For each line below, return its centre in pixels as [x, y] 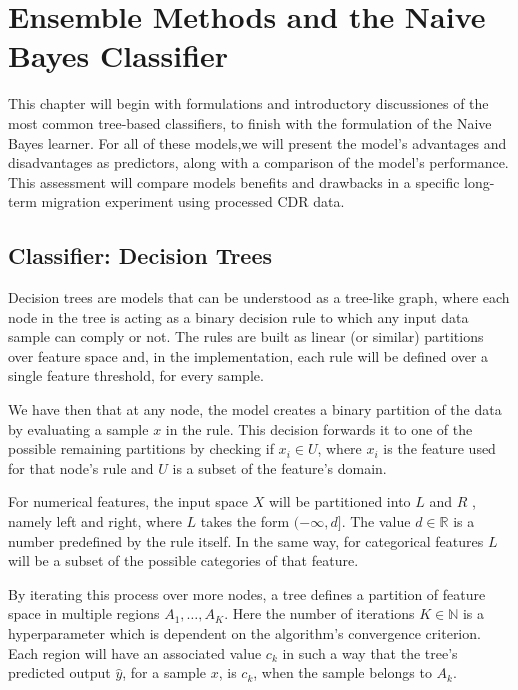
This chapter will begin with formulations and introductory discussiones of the [248, 103]
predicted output [59, 672]
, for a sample [164, 672]
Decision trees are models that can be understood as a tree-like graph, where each [259, 297]
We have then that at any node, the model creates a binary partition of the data [255, 409]
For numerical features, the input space [128, 501]
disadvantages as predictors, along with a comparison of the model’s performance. [258, 162]
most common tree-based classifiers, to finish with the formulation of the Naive [250, 122]
